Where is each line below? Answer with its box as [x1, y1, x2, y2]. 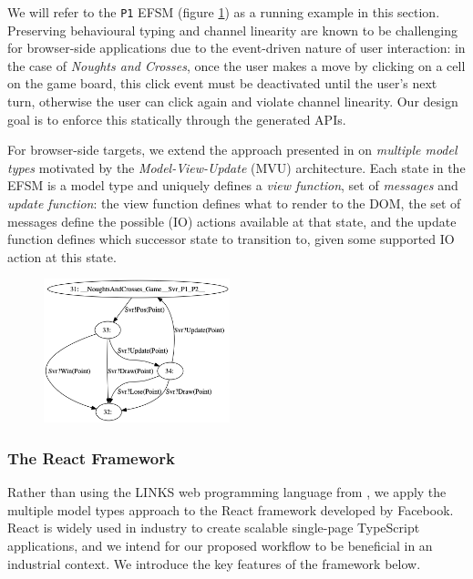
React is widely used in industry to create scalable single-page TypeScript [7, 518, 420, 537]
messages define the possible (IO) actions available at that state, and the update [7, 211, 457, 230]
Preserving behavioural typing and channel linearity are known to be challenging [7, 20, 458, 39]
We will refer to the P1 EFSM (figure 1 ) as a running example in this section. [7, 3, 440, 21]
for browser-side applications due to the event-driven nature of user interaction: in [7, 38, 466, 57]
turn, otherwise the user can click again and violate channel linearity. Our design [7, 92, 458, 111]
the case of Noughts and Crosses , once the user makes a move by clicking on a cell [7, 56, 466, 75]
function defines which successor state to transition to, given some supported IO [7, 229, 455, 249]
